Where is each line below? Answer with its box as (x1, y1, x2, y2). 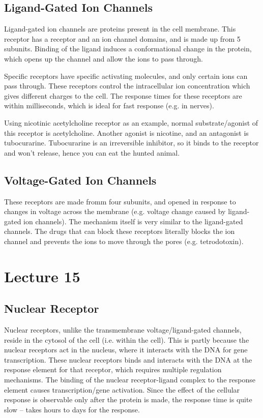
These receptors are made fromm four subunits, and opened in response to (4, 196, 236, 206)
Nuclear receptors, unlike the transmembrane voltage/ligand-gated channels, (4, 324, 242, 335)
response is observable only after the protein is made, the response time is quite (4, 394, 252, 405)
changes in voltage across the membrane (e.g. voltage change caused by (4, 206, 226, 217)
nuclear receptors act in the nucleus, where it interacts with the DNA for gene (4, 344, 248, 355)
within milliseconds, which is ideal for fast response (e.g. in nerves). (4, 100, 214, 111)
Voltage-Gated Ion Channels (4, 172, 157, 188)
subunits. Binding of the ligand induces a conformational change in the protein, (4, 43, 252, 54)
